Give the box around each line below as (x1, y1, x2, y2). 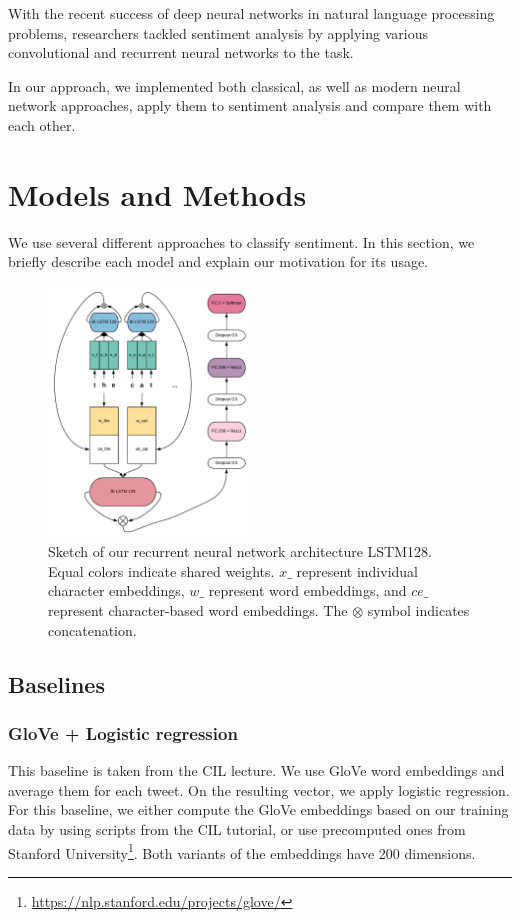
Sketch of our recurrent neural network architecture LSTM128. (48, 541, 432, 562)
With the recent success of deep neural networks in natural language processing (8, 3, 495, 23)
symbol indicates (367, 599, 470, 620)
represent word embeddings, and (208, 580, 407, 601)
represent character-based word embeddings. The (48, 599, 348, 620)
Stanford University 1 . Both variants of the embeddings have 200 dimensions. (8, 839, 476, 863)
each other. (8, 114, 76, 135)
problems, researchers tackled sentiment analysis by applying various (8, 22, 428, 43)
